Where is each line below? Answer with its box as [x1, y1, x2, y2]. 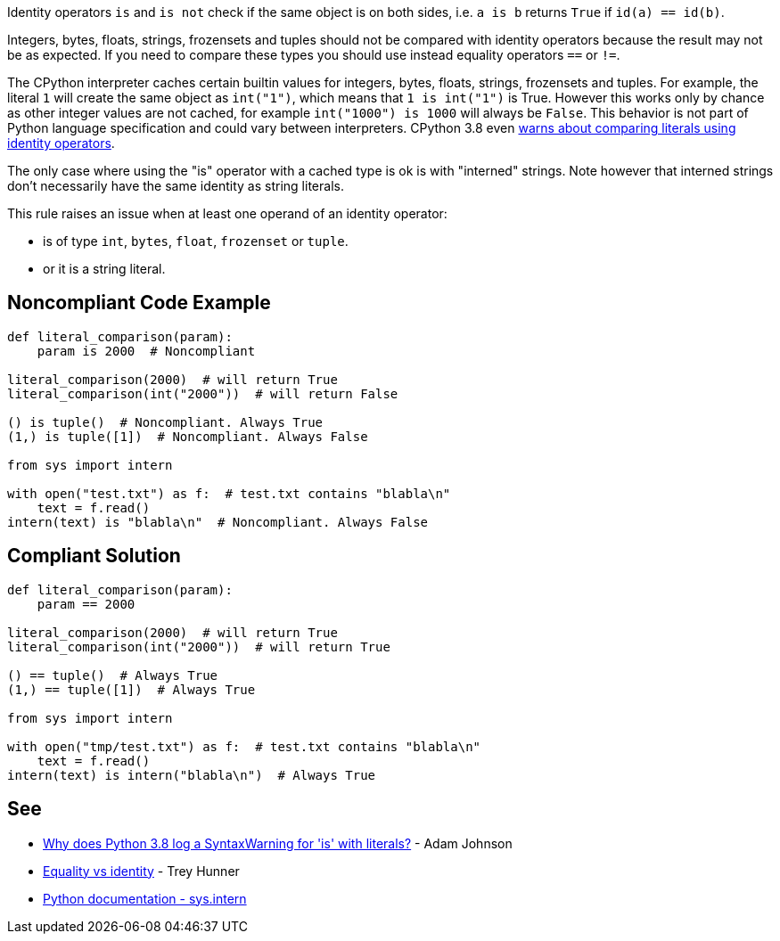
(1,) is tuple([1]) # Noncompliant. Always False [7, 429, 368, 444]
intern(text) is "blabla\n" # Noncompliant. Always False [7, 514, 429, 529]
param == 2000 [37, 596, 135, 611]
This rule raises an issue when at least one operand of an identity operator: [7, 206, 447, 221]
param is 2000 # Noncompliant [37, 343, 256, 358]
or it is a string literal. [43, 261, 166, 276]
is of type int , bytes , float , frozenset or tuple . [43, 233, 349, 249]
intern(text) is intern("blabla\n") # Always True [7, 767, 376, 782]
